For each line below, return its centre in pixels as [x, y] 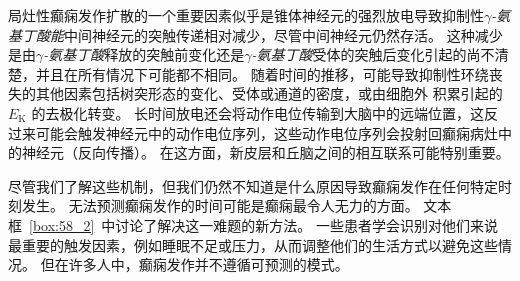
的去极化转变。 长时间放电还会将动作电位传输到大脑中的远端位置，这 [258, 112]
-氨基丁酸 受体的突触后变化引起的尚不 [373, 54]
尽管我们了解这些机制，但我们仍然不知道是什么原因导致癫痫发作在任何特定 [253, 185]
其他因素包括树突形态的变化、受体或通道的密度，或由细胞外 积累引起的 [269, 93]
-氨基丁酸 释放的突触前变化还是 [144, 54]
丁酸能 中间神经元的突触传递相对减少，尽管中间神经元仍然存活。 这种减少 [262, 34]
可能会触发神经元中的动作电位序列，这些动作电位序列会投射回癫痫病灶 [266, 132]
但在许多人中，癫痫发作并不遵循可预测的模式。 [194, 264]
